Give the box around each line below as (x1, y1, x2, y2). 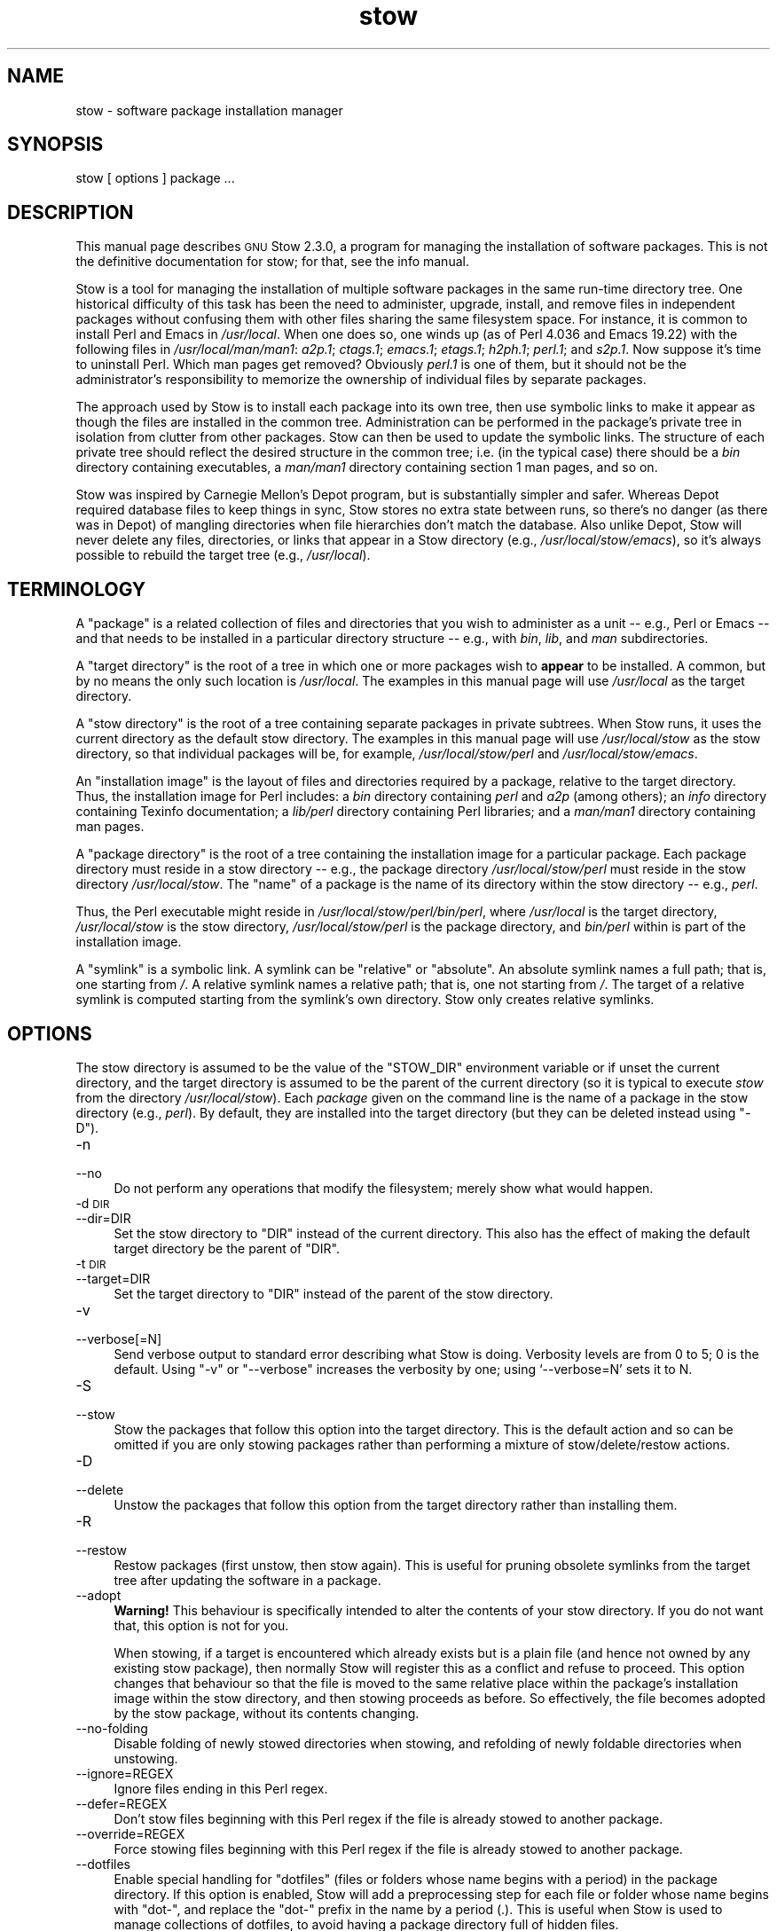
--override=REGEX (75, 1825, 185, 1841)
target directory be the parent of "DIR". (114, 1240, 341, 1256)
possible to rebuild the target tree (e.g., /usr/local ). (75, 547, 371, 563)
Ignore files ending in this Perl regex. (114, 1780, 328, 1796)
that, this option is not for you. (114, 1617, 289, 1633)
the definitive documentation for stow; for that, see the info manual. (75, 254, 469, 270)
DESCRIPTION (7, 200, 134, 224)
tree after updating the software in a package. (114, 1572, 381, 1588)
